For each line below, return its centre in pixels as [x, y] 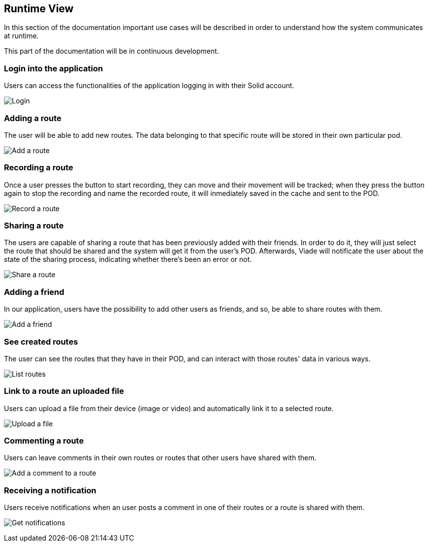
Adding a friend [34, 292]
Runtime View [39, 9]
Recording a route [39, 168]
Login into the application [54, 68]
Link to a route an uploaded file [64, 391]
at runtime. [21, 36]
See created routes [41, 341]
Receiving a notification [50, 490]
